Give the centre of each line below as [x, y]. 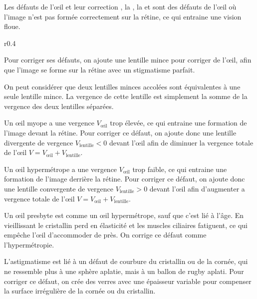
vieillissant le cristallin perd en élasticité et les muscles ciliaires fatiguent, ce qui [126, 225]
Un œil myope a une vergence [49, 123]
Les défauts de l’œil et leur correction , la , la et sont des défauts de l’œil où [120, 6]
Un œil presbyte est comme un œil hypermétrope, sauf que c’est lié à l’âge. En [124, 215]
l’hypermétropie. [29, 244]
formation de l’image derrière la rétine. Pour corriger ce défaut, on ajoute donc [125, 179]
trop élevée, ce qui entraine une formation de [178, 123]
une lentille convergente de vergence [59, 188]
